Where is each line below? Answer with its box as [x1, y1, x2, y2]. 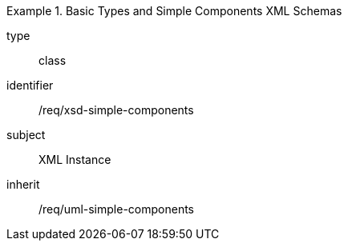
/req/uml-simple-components [38, 202, 195, 216]
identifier [6, 78, 54, 92]
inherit [6, 177, 40, 191]
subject [6, 128, 46, 141]
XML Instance [38, 153, 111, 166]
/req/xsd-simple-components [38, 103, 194, 117]
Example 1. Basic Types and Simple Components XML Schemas [6, 4, 342, 18]
